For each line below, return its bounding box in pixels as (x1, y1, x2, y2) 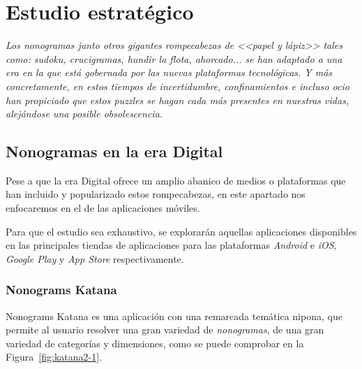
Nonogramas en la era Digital (6, 140, 223, 162)
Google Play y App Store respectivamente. (6, 251, 184, 266)
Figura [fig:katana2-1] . (6, 349, 102, 364)
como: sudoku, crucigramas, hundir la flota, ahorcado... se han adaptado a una (6, 51, 342, 66)
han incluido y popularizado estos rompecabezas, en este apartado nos (6, 187, 306, 201)
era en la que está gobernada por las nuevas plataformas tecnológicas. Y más (6, 65, 333, 80)
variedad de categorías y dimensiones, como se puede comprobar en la (6, 335, 304, 350)
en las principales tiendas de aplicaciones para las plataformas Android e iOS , (6, 238, 337, 252)
